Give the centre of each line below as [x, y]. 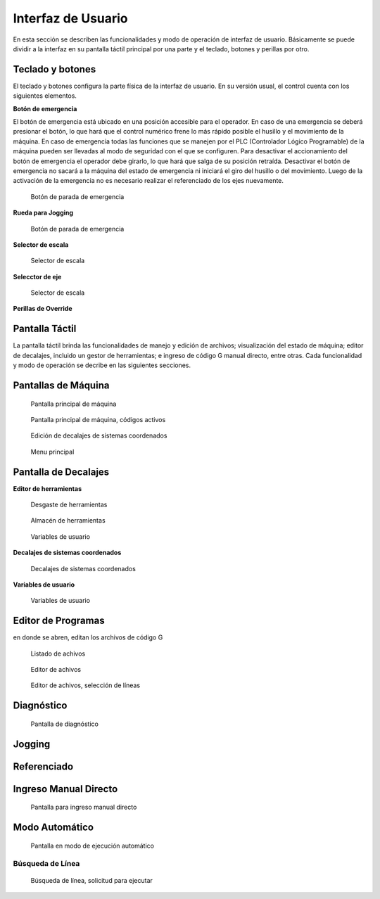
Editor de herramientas [47, 488]
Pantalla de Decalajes [61, 472]
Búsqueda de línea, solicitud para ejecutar [91, 880]
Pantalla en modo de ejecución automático [93, 846]
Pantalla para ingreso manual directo [84, 807]
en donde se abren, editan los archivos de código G [88, 637]
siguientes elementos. [45, 96]
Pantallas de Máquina [61, 385]
